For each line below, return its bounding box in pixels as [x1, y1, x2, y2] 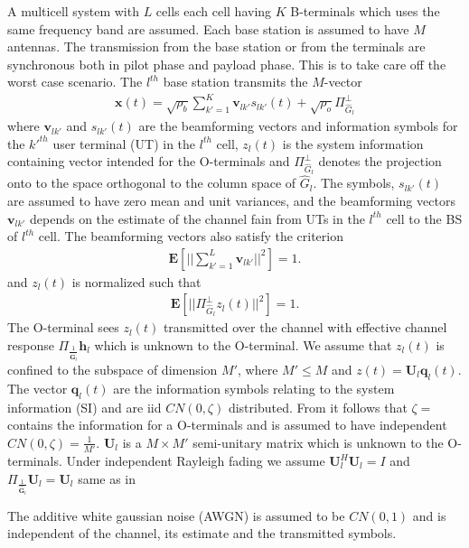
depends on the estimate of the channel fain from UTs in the [30, 209, 365, 228]
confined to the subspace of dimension [7, 359, 218, 378]
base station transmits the [163, 72, 308, 91]
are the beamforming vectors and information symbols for [138, 116, 458, 135]
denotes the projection [318, 152, 442, 171]
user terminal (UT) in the [52, 134, 196, 153]
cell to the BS [386, 209, 463, 228]
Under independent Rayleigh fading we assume [66, 451, 325, 470]
